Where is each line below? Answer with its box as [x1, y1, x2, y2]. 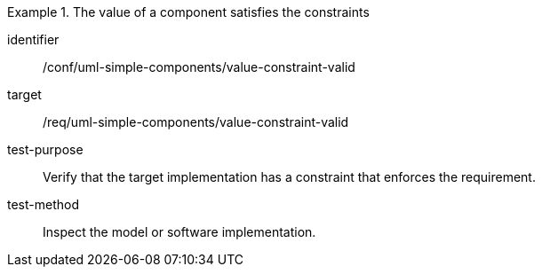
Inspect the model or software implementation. [43, 224, 316, 239]
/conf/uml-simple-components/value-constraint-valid [43, 59, 355, 74]
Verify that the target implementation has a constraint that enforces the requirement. [43, 169, 536, 184]
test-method [7, 197, 79, 212]
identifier [7, 32, 60, 47]
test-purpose [7, 142, 84, 157]
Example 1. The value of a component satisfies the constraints [7, 4, 370, 20]
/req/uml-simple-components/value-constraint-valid [43, 114, 349, 129]
